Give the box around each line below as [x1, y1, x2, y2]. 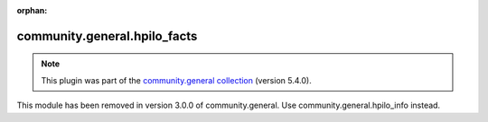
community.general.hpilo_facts [16, 28, 198, 44]
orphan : [16, 5, 48, 15]
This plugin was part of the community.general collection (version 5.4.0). [41, 74, 312, 85]
